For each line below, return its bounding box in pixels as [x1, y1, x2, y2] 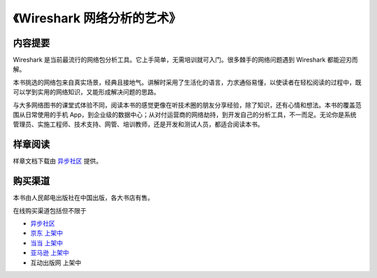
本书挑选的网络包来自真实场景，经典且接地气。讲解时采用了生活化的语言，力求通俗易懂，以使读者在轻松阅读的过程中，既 [13, 78, 362, 87]
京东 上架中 [30, 229, 63, 237]
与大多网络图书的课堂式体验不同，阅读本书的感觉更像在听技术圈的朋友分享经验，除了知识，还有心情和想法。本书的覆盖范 [13, 101, 362, 109]
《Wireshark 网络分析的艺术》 [13, 10, 182, 26]
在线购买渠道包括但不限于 [13, 206, 87, 214]
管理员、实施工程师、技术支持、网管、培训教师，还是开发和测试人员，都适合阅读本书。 [13, 120, 264, 129]
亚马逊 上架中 [30, 249, 69, 257]
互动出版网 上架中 [30, 258, 82, 267]
